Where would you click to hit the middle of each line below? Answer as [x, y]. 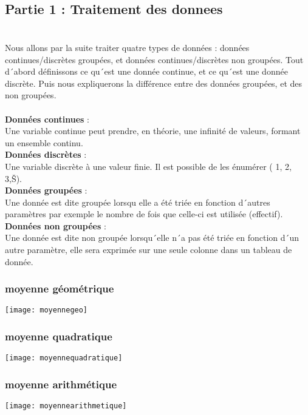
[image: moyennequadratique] [64, 358]
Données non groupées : [56, 225]
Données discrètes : [46, 154]
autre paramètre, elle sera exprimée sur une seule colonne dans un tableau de [149, 250]
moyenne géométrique [60, 288]
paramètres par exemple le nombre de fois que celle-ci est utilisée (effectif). [144, 214]
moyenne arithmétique [61, 384]
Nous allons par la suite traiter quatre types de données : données [127, 47]
